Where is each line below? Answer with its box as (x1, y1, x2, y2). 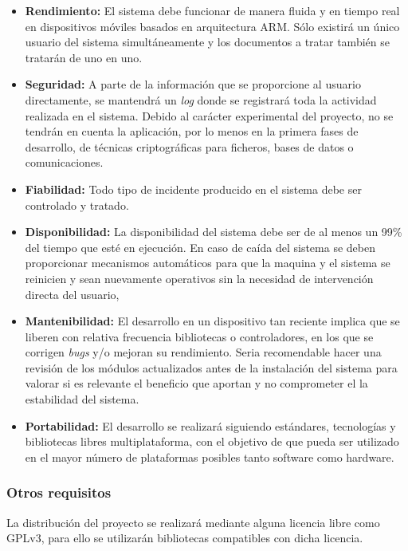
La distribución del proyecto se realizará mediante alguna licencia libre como (6, 514, 380, 530)
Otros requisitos (6, 482, 112, 502)
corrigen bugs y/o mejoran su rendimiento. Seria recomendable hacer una (25, 344, 382, 360)
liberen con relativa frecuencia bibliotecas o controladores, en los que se (25, 328, 374, 344)
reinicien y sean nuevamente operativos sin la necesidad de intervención (25, 270, 374, 286)
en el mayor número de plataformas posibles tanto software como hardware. (25, 448, 394, 465)
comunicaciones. (25, 154, 104, 171)
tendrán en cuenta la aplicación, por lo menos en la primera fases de (25, 123, 359, 140)
